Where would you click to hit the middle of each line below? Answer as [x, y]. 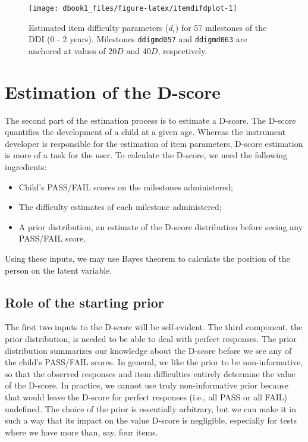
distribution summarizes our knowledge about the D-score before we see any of [148, 350]
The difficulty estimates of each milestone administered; [120, 207]
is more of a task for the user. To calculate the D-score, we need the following [146, 155]
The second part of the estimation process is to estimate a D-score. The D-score [150, 120]
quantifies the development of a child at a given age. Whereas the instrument [145, 132]
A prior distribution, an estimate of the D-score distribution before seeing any [161, 226]
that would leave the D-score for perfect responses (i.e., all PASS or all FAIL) [146, 396]
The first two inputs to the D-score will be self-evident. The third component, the [154, 327]
